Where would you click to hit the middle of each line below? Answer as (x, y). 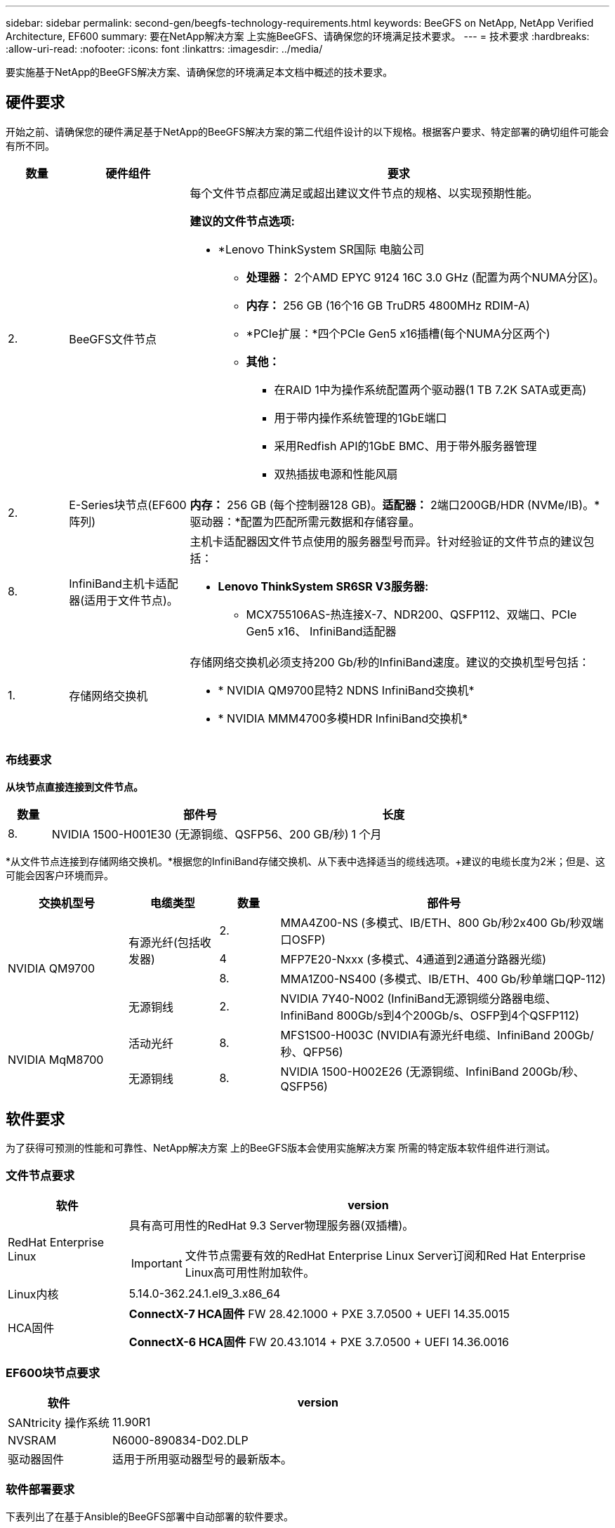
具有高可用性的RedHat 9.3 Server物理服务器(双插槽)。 (271, 1226)
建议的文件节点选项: (242, 221)
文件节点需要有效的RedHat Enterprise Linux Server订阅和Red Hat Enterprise (385, 1256)
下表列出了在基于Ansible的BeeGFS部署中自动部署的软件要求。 (150, 1516)
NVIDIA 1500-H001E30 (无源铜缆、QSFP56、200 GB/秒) (200, 834)
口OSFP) (303, 939)
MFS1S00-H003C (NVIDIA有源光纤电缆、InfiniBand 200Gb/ (437, 1035)
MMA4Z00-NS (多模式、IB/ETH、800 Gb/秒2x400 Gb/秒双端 (442, 922)
